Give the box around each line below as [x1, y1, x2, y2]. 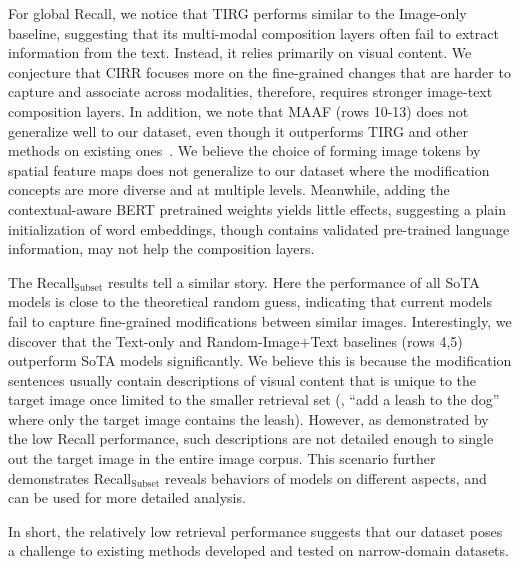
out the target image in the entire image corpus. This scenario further [8, 448, 436, 469]
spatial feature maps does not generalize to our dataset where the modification [8, 159, 490, 180]
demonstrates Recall [8, 467, 132, 488]
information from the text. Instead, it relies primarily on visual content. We [8, 42, 472, 63]
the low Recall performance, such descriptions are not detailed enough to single [8, 428, 494, 449]
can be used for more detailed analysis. [8, 487, 246, 508]
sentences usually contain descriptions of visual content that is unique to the [8, 369, 477, 390]
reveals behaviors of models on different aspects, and [165, 467, 487, 488]
